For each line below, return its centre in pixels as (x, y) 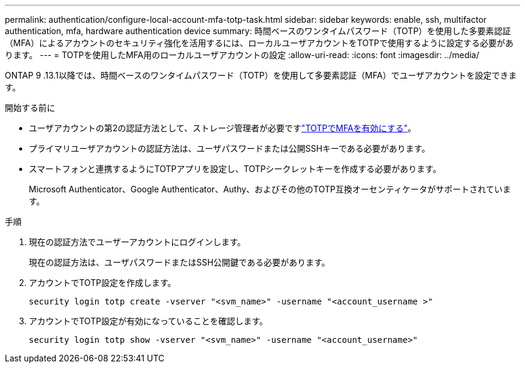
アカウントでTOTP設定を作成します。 (102, 283)
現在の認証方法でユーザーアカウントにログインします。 (137, 242)
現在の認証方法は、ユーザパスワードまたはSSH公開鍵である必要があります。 (179, 262)
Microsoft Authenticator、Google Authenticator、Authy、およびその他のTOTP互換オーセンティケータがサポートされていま (270, 189)
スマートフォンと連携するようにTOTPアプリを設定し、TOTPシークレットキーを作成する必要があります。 (235, 169)
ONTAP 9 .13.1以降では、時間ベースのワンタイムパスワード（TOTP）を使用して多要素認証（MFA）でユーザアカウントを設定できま (261, 75)
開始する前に (30, 108)
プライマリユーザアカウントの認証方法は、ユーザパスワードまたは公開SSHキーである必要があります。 (230, 148)
